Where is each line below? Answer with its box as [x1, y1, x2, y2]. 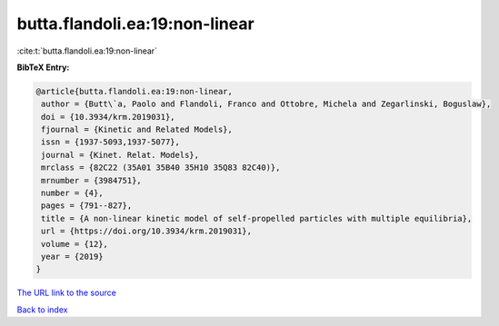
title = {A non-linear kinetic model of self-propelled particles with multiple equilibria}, [41, 213, 473, 223]
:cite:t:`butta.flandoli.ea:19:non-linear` [16, 45, 158, 56]
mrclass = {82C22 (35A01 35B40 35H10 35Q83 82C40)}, [41, 163, 281, 173]
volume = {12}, [41, 239, 109, 249]
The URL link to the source [16, 287, 117, 299]
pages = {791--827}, [41, 201, 133, 211]
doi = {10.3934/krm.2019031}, [41, 112, 176, 122]
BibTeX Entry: [16, 62, 70, 73]
